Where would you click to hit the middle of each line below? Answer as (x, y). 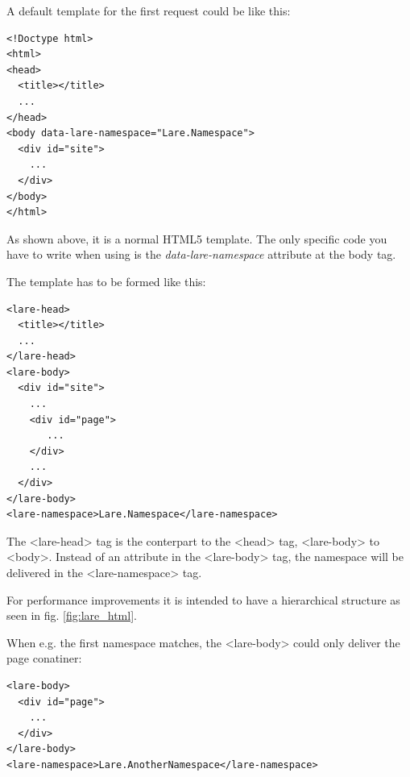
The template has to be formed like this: (106, 281)
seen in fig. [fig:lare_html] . (72, 615)
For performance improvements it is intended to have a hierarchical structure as (203, 599)
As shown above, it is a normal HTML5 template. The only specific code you (197, 238)
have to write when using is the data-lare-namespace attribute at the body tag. (201, 254)
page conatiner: (44, 658)
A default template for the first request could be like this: (149, 10)
